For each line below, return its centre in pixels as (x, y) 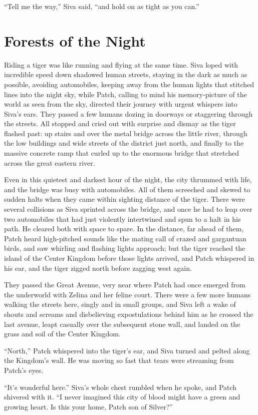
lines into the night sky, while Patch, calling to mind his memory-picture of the (125, 94)
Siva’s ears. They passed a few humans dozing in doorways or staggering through (128, 113)
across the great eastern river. (50, 162)
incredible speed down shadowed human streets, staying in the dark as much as (126, 74)
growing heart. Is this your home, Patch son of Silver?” (88, 406)
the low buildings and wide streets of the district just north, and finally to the (124, 143)
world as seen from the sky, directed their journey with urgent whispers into (121, 104)
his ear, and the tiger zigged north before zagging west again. (98, 268)
